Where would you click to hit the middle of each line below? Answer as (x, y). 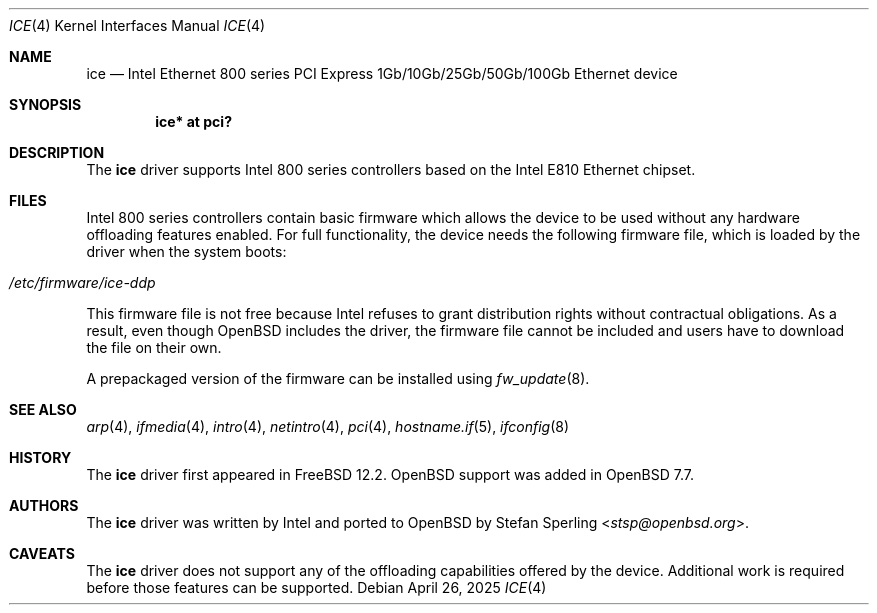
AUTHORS (44, 505)
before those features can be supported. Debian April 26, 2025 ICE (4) (316, 587)
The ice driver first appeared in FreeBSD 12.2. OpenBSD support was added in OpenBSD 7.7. (390, 474)
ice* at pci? (193, 121)
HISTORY (40, 457)
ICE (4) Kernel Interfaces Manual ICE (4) (137, 25)
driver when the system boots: (186, 251)
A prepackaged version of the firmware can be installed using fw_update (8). (338, 378)
